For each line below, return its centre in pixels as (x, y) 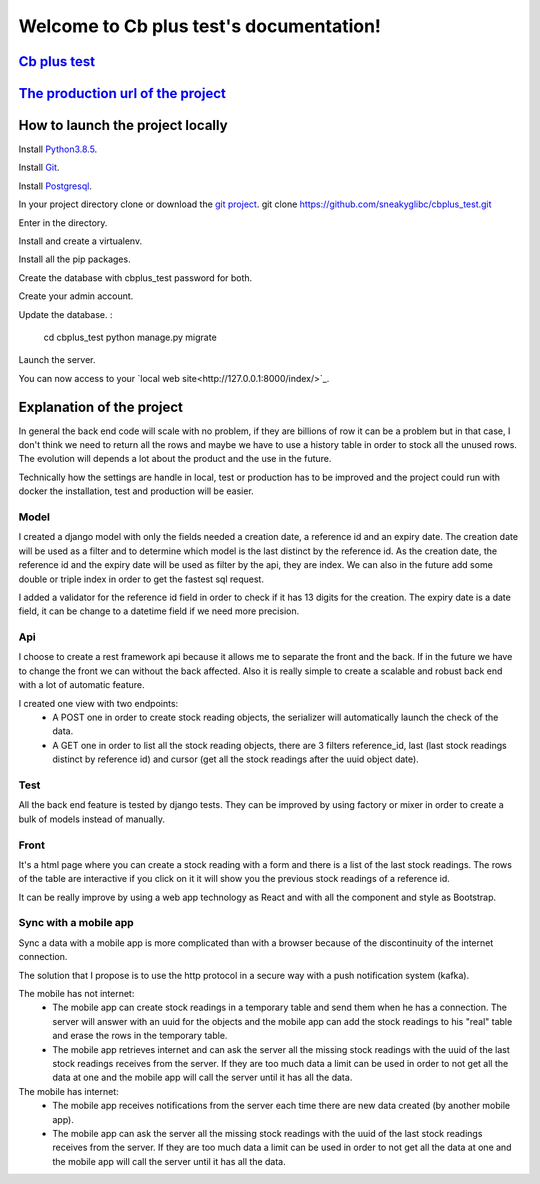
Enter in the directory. (63, 222)
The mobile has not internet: (76, 993)
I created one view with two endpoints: (98, 703)
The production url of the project (122, 93)
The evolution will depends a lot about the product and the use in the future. (175, 459)
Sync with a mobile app (76, 923)
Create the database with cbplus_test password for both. (135, 277)
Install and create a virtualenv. (80, 241)
